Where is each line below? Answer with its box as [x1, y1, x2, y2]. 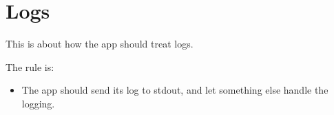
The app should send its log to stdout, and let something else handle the [21, 83, 328, 97]
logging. [21, 96, 55, 110]
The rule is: [6, 59, 54, 74]
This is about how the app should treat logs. [6, 36, 194, 51]
